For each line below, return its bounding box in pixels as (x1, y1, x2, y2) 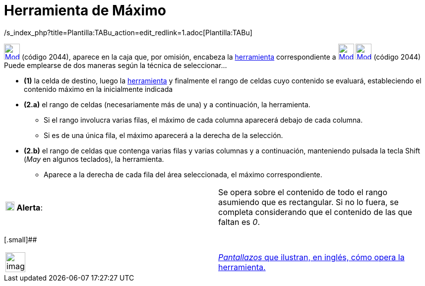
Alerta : (16, 202, 43, 213)
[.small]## (4, 235, 37, 244)
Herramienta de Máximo (4, 2, 166, 19)
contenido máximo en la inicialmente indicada (24, 84, 173, 93)
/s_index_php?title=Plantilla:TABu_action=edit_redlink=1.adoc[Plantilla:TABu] (4, 28, 252, 37)
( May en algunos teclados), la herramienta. (24, 154, 164, 163)
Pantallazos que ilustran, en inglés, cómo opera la (218, 252, 405, 262)
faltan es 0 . (218, 216, 260, 227)
